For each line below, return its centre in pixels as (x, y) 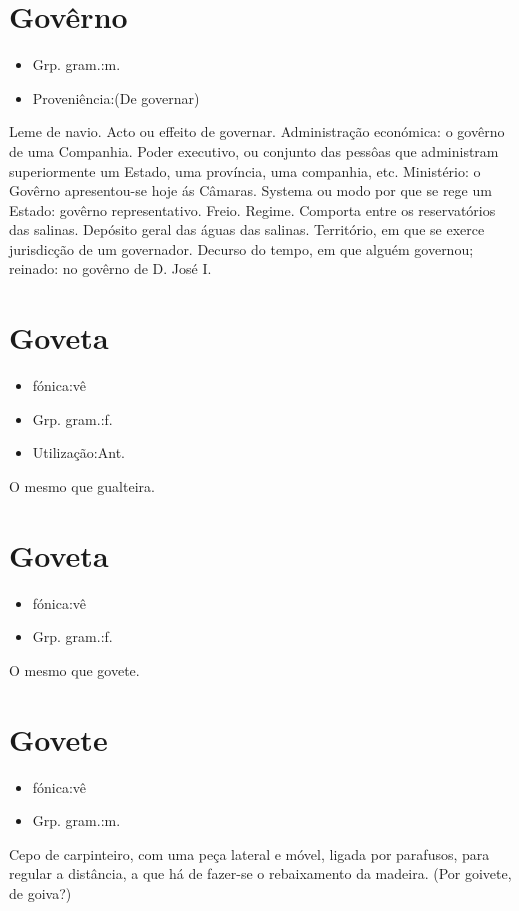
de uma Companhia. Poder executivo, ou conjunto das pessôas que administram (254, 150)
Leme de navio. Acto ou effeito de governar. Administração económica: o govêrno (257, 131)
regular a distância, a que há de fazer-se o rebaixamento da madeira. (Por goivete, (260, 873)
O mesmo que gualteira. (82, 485)
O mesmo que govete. (74, 669)
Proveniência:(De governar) (116, 97)
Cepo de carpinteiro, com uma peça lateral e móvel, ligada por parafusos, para (249, 853)
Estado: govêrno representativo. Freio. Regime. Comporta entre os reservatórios (252, 209)
